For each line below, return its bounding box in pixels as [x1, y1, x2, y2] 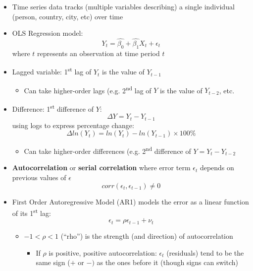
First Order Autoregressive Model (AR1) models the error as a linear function [12, 196, 249, 206]
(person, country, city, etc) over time [12, 11, 123, 21]
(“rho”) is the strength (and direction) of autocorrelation [60, 230, 233, 241]
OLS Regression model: [12, 28, 83, 38]
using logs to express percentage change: [12, 120, 134, 130]
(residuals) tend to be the [166, 247, 244, 258]
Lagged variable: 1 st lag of [12, 65, 92, 77]
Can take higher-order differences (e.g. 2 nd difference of [24, 144, 191, 156]
